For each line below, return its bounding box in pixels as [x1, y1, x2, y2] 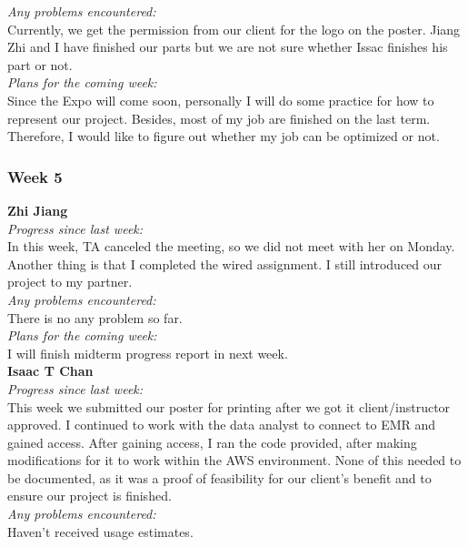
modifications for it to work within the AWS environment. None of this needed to [7, 451, 462, 470]
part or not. [7, 55, 73, 74]
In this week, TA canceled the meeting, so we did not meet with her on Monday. [7, 237, 455, 256]
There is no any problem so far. [7, 308, 183, 327]
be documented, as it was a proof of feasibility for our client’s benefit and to [7, 468, 432, 487]
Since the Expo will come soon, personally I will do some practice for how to [7, 90, 434, 109]
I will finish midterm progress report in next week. [7, 343, 288, 362]
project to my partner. [7, 272, 133, 291]
